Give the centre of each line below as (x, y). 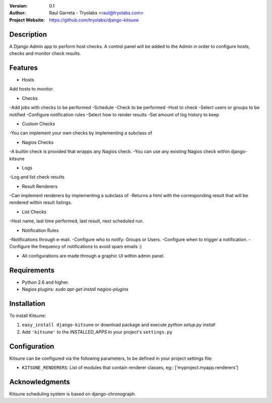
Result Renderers (40, 186)
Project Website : (27, 20)
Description (28, 34)
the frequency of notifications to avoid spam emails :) (86, 247)
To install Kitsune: (28, 315)
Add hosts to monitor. (31, 89)
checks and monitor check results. (45, 53)
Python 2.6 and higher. (46, 282)
